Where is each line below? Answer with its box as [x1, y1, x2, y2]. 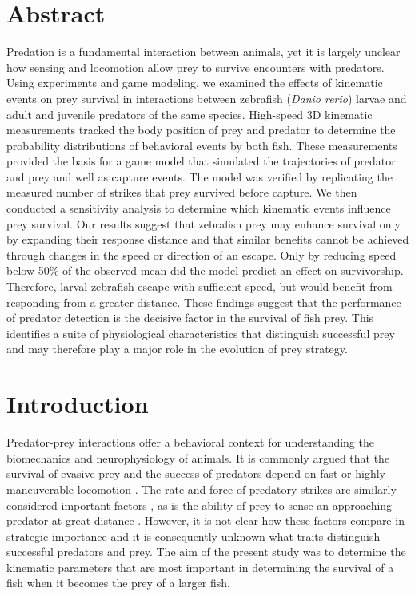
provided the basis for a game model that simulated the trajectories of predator [6, 153, 396, 169]
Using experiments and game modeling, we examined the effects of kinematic [6, 74, 383, 91]
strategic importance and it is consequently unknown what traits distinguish [6, 527, 381, 544]
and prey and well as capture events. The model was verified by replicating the [6, 168, 393, 185]
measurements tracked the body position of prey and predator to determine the [6, 121, 396, 138]
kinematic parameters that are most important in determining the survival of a [6, 558, 394, 575]
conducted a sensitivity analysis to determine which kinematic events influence [6, 200, 391, 217]
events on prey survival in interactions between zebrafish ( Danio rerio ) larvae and [6, 89, 407, 106]
